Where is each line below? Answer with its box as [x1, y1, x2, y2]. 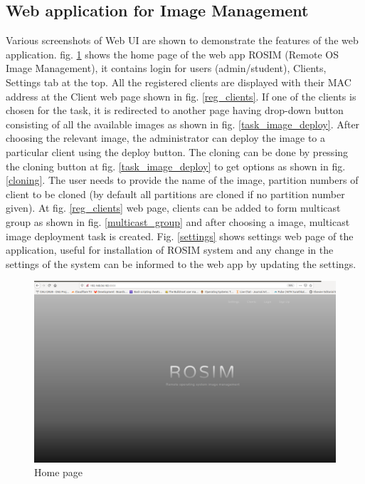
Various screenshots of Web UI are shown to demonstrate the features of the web [6, 33, 359, 48]
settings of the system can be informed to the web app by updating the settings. [6, 256, 356, 271]
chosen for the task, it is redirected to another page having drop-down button [6, 103, 344, 118]
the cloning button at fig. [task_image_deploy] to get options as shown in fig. [6, 158, 346, 173]
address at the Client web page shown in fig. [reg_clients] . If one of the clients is [6, 88, 356, 103]
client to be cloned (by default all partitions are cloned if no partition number [6, 186, 345, 201]
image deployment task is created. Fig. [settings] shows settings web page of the [6, 228, 354, 243]
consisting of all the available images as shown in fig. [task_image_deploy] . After [6, 116, 360, 131]
